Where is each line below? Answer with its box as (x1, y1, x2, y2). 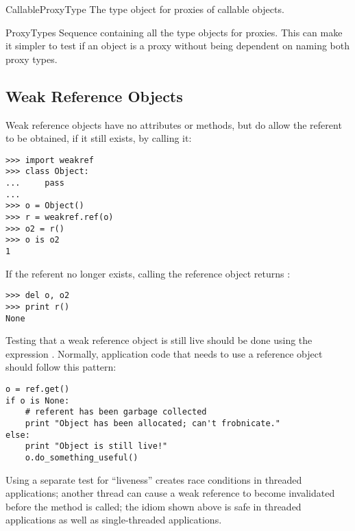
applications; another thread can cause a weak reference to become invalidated (5, 486, 335, 500)
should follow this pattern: (5, 360, 117, 374)
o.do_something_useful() (25, 452, 138, 462)
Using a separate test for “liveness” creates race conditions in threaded (5, 472, 302, 486)
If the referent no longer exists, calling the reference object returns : (5, 266, 291, 280)
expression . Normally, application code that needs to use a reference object (5, 346, 323, 360)
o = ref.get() (5, 384, 70, 395)
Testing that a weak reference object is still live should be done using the (5, 333, 313, 347)
